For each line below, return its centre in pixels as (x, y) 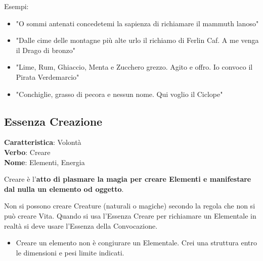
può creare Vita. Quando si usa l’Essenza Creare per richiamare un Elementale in (130, 215)
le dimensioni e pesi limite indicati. (70, 252)
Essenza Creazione (53, 121)
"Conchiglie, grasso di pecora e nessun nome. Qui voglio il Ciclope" (119, 94)
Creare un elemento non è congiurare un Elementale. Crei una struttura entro (136, 243)
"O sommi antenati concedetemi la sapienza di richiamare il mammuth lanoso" (137, 23)
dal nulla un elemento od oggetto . (64, 189)
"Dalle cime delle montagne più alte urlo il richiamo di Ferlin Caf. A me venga (137, 40)
